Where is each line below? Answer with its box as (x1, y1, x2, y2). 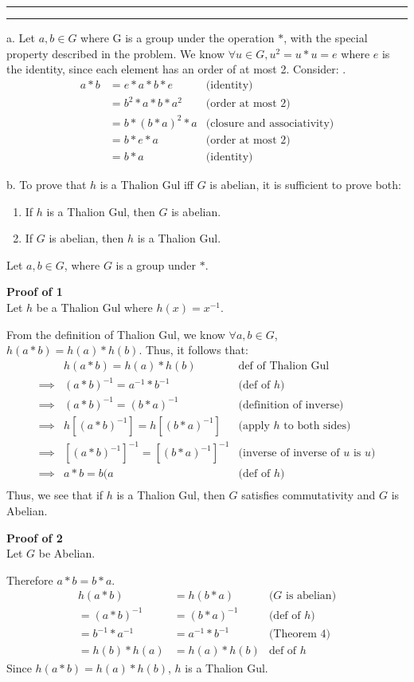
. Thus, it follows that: (139, 341, 248, 358)
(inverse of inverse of (238, 447, 340, 459)
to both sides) (283, 420, 351, 432)
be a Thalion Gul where (36, 298, 153, 315)
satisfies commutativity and (241, 487, 376, 503)
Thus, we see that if (6, 487, 103, 503)
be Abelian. (38, 545, 96, 562)
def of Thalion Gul (238, 360, 330, 372)
